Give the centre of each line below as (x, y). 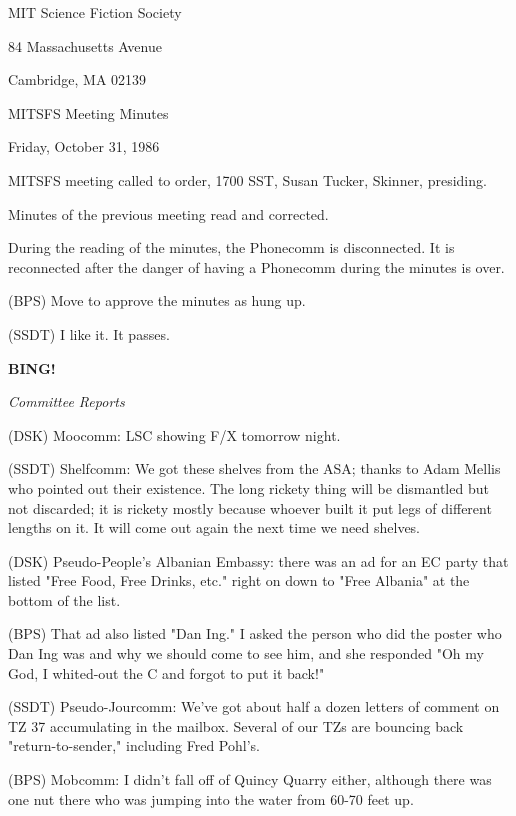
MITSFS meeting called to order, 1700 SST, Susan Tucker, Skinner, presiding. (247, 179)
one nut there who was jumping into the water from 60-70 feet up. (211, 798)
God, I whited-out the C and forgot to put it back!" (166, 672)
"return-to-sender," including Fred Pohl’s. (134, 745)
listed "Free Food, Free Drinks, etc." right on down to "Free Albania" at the (239, 580)
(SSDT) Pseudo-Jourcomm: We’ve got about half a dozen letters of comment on (254, 706)
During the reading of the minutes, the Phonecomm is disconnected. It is (231, 247)
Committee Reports (66, 401)
